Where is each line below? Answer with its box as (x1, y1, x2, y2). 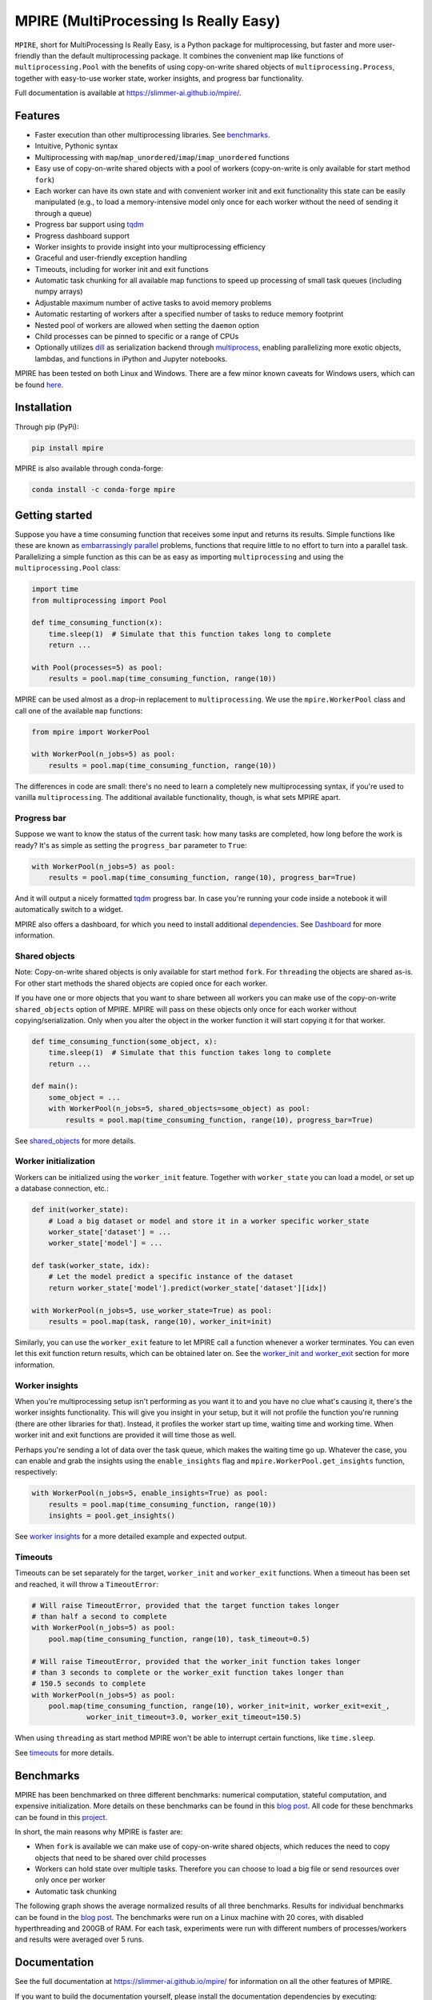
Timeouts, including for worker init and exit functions (34, 264, 209, 274)
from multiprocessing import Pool (31, 596, 167, 605)
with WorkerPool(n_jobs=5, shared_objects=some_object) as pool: (48, 1104, 310, 1114)
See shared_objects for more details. (14, 1136, 136, 1146)
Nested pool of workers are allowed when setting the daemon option (34, 320, 260, 330)
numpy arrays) (34, 286, 83, 296)
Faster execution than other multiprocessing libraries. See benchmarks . (34, 130, 271, 140)
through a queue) (34, 208, 92, 218)
